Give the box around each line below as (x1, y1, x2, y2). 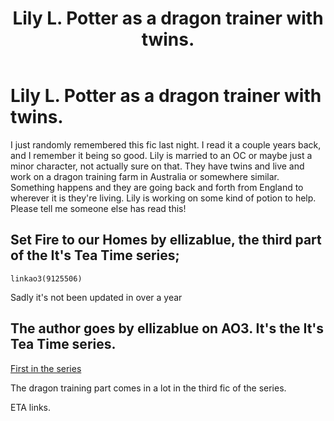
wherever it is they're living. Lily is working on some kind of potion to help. (10, 192, 317, 204)
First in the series (10, 362, 82, 374)
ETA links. (10, 401, 52, 413)
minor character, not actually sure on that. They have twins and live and (10, 160, 305, 172)
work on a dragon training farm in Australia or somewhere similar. (10, 170, 280, 182)
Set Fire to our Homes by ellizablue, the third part (10, 232, 322, 249)
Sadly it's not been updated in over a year (10, 291, 183, 303)
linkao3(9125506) (10, 273, 83, 284)
